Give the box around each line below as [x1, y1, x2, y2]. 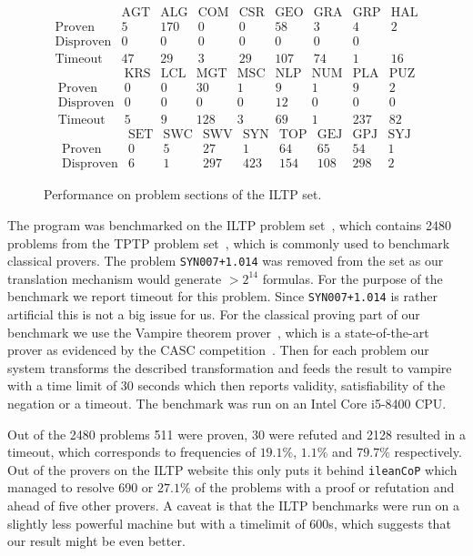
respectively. [394, 442, 462, 461]
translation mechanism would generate [7, 268, 222, 288]
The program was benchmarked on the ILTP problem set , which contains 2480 [7, 215, 452, 234]
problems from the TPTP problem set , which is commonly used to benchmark [7, 233, 450, 252]
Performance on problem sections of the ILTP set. [44, 185, 322, 204]
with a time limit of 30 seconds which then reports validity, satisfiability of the [7, 376, 446, 395]
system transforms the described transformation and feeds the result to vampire [7, 358, 452, 377]
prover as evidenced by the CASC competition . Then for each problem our [7, 340, 429, 359]
